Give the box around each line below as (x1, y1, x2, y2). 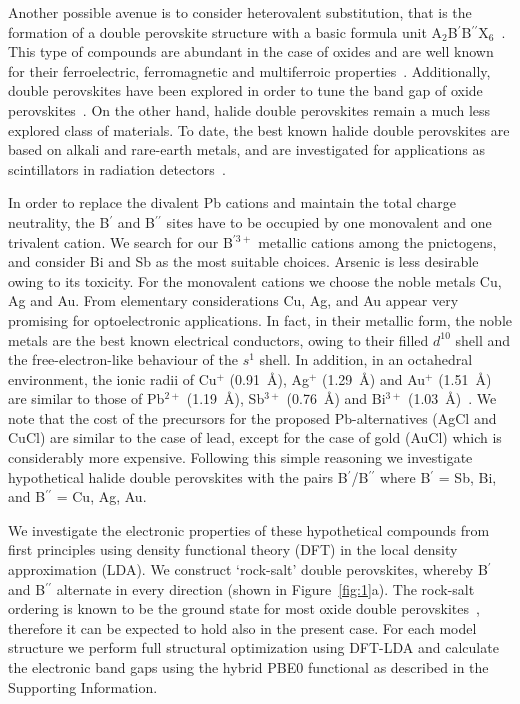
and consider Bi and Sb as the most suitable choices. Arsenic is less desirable (8, 251, 479, 272)
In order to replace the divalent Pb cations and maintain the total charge (8, 192, 457, 213)
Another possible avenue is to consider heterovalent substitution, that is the (8, 2, 472, 22)
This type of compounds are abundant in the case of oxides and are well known (8, 41, 494, 62)
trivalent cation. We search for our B (8, 231, 233, 252)
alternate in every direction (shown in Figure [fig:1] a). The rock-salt (56, 578, 475, 599)
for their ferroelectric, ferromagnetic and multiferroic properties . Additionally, (8, 60, 491, 81)
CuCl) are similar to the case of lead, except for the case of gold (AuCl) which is (8, 427, 502, 448)
